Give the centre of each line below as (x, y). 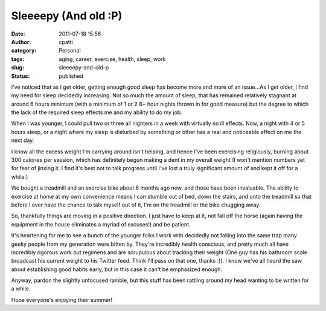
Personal (70, 51)
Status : (21, 76)
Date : (18, 34)
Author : (21, 42)
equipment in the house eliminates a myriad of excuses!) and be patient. (101, 224)
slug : (18, 68)
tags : (18, 59)
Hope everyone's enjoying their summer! (62, 300)
